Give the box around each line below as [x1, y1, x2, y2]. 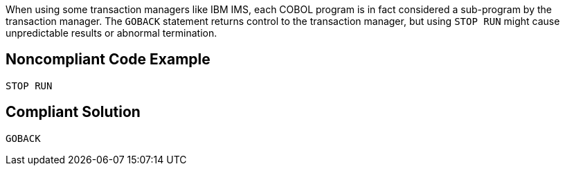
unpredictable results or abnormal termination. [6, 27, 217, 39]
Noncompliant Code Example [6, 51, 210, 69]
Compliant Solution [6, 103, 141, 121]
